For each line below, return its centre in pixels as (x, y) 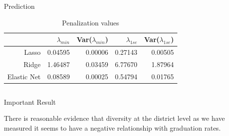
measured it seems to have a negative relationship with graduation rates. (113, 128)
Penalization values (91, 22)
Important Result (30, 102)
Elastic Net (24, 76)
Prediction (19, 6)
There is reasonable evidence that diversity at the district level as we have (114, 118)
